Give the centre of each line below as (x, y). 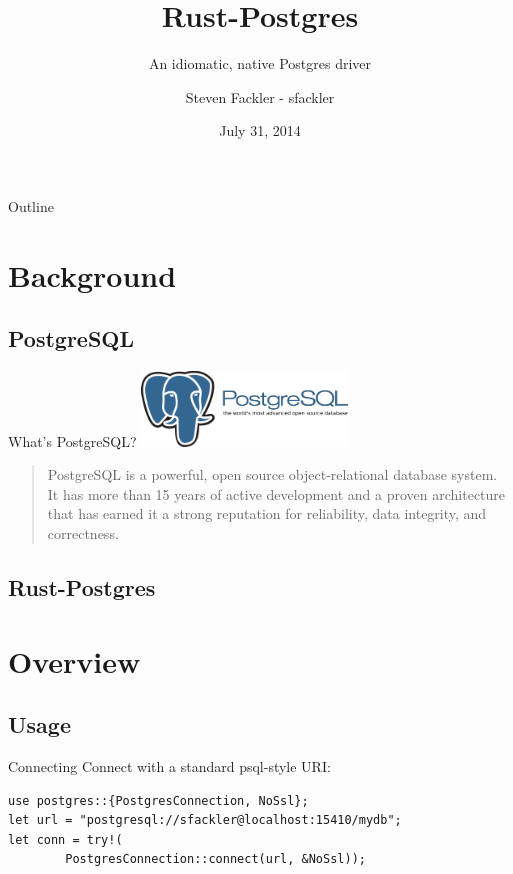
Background (92, 274)
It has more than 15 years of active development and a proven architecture (276, 493)
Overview (74, 660)
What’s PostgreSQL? (72, 440)
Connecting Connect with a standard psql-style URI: (169, 765)
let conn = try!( (65, 839)
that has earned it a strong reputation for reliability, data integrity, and (267, 513)
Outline (31, 205)
